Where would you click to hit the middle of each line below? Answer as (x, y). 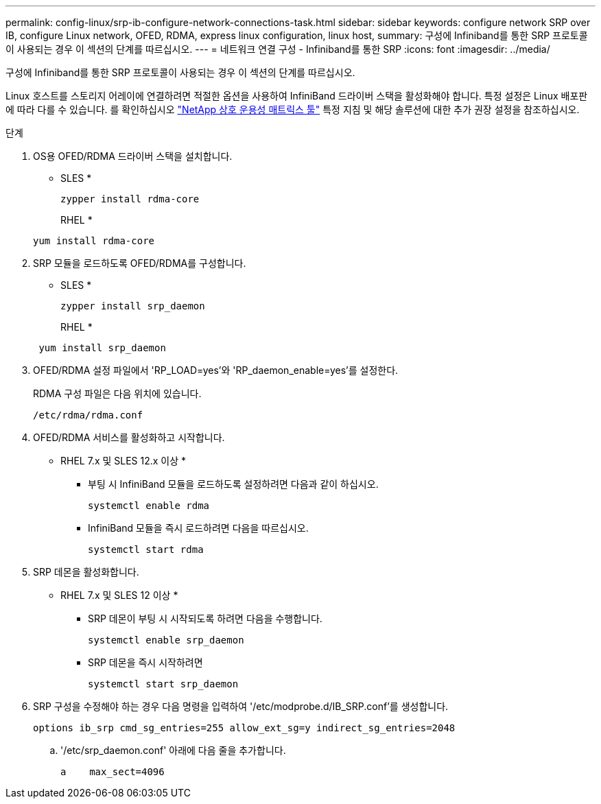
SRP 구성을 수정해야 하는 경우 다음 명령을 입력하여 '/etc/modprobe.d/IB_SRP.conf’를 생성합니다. (241, 706)
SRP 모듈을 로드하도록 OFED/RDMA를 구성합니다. (140, 263)
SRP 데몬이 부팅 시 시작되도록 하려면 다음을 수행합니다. (205, 618)
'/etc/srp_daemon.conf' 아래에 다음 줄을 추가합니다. (173, 750)
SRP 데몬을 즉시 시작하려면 (145, 662)
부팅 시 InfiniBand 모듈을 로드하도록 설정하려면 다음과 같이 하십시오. (233, 484)
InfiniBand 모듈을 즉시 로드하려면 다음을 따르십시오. (198, 528)
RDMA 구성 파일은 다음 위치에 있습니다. (117, 393)
